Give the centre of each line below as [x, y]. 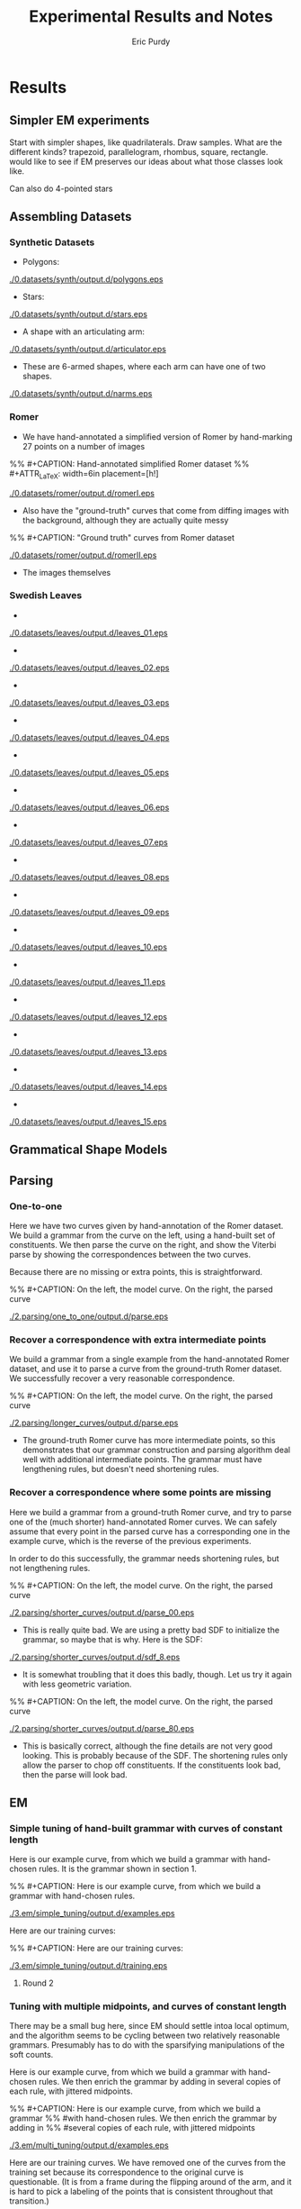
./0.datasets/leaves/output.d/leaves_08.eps [89, 877]
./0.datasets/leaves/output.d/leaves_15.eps [88, 1121]
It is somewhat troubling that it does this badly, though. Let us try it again [157, 1674]
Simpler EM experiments [80, 120]
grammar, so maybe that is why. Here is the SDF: [112, 1639]
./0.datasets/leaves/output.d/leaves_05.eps [89, 772]
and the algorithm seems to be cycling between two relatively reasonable [145, 2036]
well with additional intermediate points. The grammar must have [142, 1459]
